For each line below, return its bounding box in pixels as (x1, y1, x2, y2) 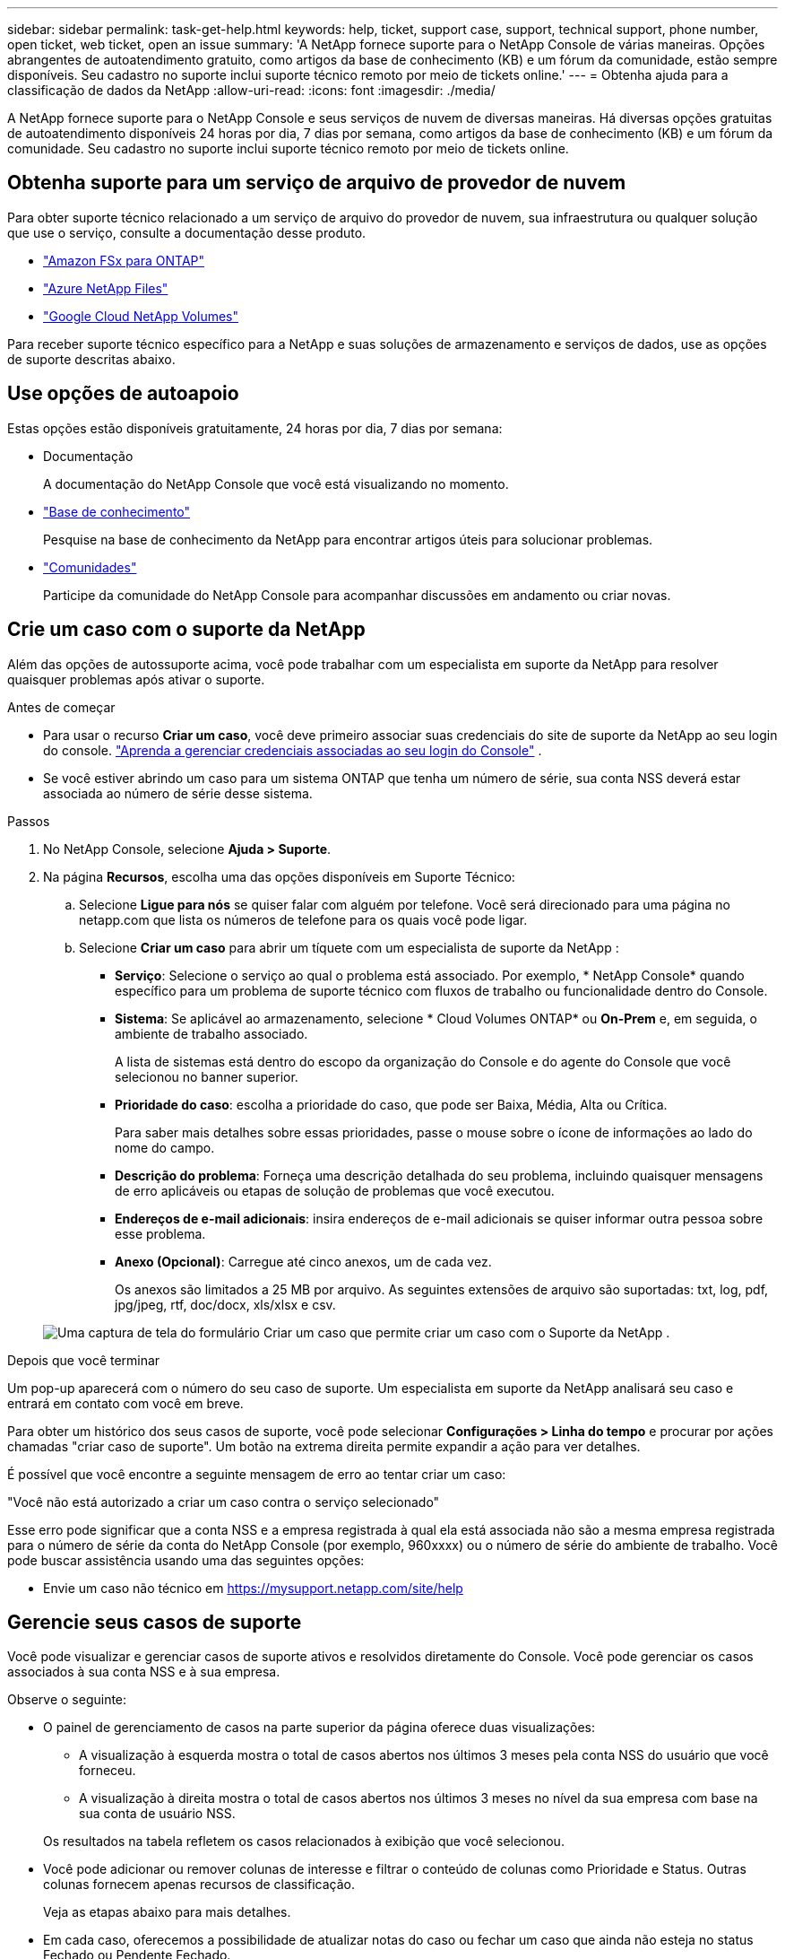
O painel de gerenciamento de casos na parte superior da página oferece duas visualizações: (43, 1720, 596, 1736)
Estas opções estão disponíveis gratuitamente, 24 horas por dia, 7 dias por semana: (7, 420, 503, 436)
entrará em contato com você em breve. (7, 1395, 244, 1411)
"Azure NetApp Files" (43, 280, 168, 296)
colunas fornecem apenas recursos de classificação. (43, 1876, 355, 1893)
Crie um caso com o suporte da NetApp (7, 618, 366, 641)
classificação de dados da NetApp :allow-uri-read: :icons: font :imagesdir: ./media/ (7, 83, 496, 98)
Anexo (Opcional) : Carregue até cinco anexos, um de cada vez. (115, 1253, 492, 1269)
